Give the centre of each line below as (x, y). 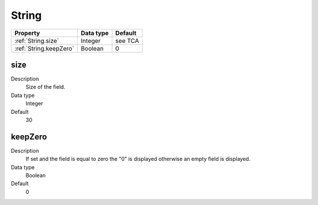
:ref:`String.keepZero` (44, 48)
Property (27, 33)
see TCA (127, 41)
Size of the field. (46, 87)
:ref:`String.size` (37, 41)
